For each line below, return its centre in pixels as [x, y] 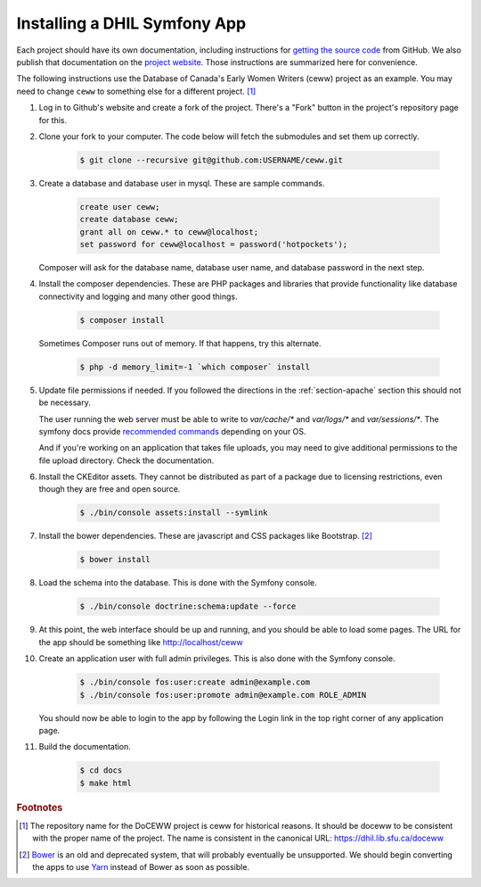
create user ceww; [120, 207]
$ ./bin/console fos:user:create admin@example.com [195, 682]
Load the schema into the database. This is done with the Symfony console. [178, 583]
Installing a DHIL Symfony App [131, 23]
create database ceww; [129, 220]
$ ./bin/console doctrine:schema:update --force [188, 606]
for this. [53, 120]
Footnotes [40, 808]
